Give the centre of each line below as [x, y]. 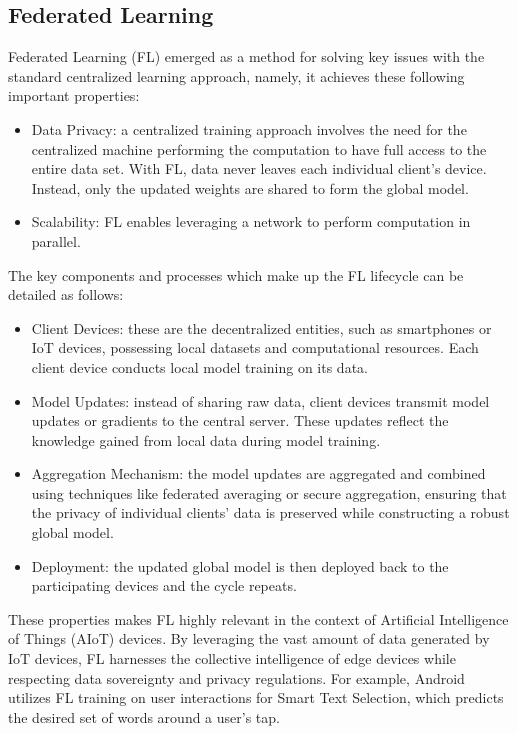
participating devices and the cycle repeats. [164, 585]
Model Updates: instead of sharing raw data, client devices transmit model [260, 400]
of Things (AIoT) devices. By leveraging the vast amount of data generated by [249, 638]
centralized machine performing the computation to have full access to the [259, 148]
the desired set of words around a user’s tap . [144, 716]
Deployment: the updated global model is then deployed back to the [240, 565]
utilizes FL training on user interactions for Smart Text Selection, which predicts [256, 697]
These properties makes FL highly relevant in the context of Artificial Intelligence [258, 618]
